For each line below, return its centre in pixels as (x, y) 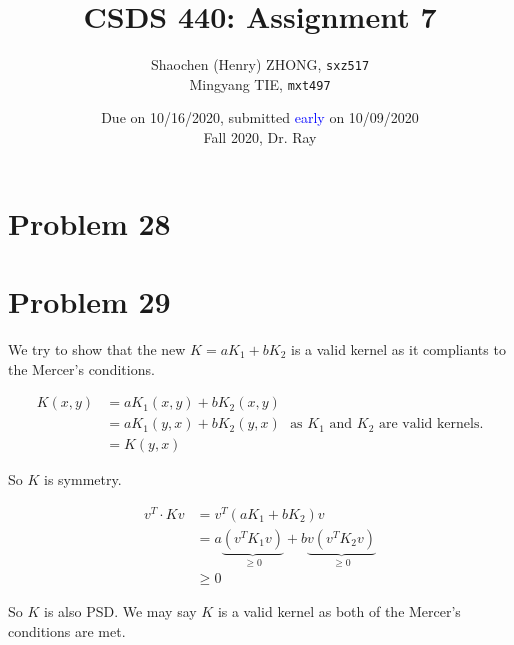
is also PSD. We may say (120, 611)
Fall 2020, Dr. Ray (260, 137)
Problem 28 (89, 222)
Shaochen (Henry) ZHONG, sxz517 (260, 64)
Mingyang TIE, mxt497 (260, 83)
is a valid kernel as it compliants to (398, 348)
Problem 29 (89, 301)
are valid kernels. (431, 424)
